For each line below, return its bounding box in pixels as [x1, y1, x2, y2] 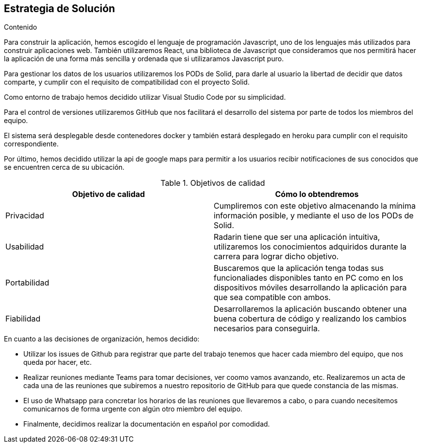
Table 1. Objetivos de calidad [160, 178, 265, 188]
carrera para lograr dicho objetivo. [214, 251, 339, 262]
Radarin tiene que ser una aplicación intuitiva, [214, 232, 380, 242]
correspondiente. [4, 140, 59, 148]
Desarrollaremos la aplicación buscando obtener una [214, 304, 407, 314]
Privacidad [5, 211, 44, 221]
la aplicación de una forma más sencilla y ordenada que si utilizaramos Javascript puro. [4, 54, 284, 63]
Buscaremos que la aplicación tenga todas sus [214, 263, 384, 273]
